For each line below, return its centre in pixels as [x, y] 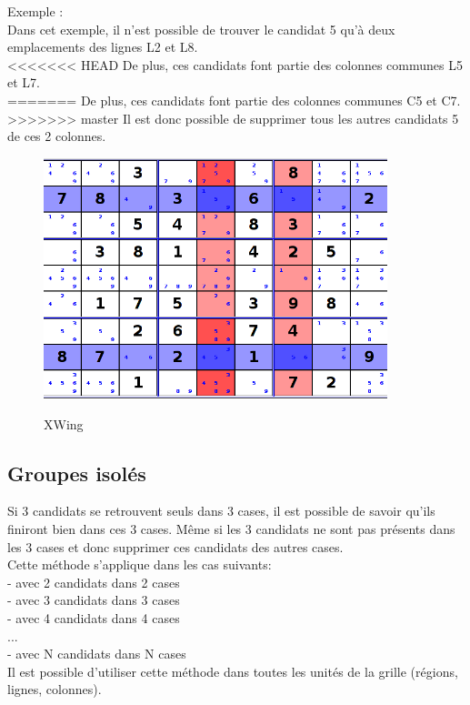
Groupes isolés [77, 473]
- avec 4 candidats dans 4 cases [94, 617]
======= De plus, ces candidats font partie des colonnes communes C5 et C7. [234, 100]
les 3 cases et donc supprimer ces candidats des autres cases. [175, 546]
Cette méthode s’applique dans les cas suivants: [140, 564]
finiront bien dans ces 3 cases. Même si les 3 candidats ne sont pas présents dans [231, 528]
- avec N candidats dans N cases [97, 654]
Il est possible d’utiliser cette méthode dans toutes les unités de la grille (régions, [233, 671]
